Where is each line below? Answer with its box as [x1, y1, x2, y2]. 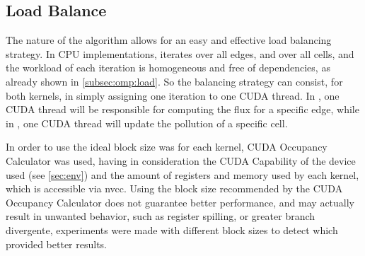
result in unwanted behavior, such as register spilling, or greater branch [6, 209, 315, 223]
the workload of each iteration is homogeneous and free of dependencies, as [6, 60, 330, 75]
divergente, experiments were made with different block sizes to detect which [6, 222, 338, 237]
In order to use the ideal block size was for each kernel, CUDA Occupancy [6, 139, 328, 154]
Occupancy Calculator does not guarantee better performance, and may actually [6, 194, 355, 209]
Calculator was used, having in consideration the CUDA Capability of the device [6, 153, 356, 168]
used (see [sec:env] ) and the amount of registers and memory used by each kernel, [6, 167, 359, 182]
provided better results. [6, 236, 108, 251]
